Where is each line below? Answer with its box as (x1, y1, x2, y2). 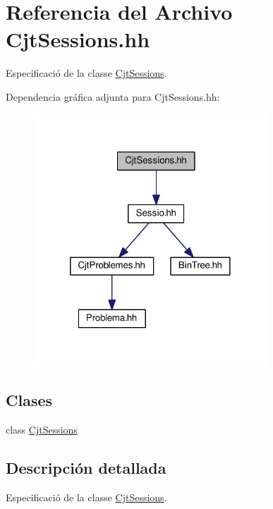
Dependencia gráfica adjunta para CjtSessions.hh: (6, 89, 220, 104)
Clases (6, 389, 53, 410)
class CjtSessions (6, 422, 78, 436)
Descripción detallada (6, 456, 166, 478)
